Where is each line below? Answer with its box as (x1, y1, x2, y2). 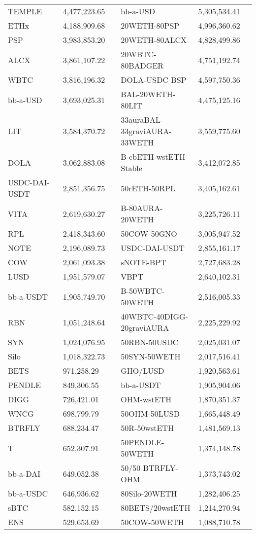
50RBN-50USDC (121, 336, 179, 348)
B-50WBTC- (121, 285, 165, 296)
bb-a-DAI (8, 467, 41, 479)
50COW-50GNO (121, 228, 177, 239)
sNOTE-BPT (121, 256, 166, 268)
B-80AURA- (121, 202, 163, 214)
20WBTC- (121, 48, 157, 60)
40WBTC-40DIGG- (121, 311, 188, 322)
